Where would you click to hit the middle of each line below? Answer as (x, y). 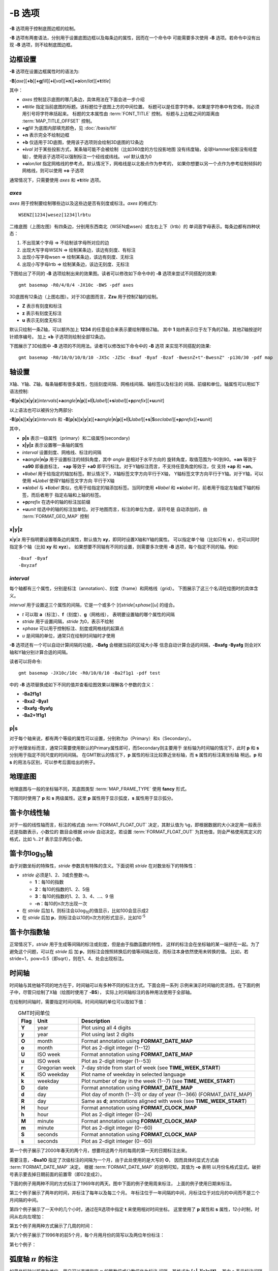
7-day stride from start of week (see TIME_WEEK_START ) (151, 1068)
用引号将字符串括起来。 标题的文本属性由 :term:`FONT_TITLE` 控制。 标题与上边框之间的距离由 (121, 114)
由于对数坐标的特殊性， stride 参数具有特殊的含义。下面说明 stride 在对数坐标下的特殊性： (103, 866)
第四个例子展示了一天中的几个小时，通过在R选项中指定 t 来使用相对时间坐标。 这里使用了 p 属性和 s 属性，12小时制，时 (134, 1209)
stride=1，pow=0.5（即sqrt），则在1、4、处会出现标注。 (68, 958)
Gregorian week (56, 1068)
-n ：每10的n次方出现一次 (61, 903)
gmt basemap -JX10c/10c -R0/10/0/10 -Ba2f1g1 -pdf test (89, 673)
